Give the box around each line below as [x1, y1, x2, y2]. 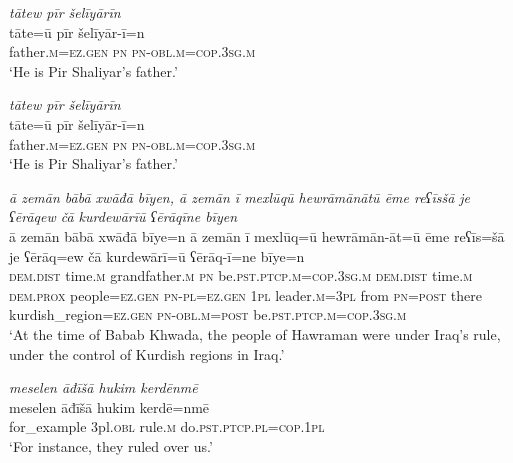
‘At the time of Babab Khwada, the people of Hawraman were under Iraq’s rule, [9, 323, 501, 344]
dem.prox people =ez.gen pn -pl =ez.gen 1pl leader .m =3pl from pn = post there [9, 284, 483, 305]
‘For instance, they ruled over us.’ [9, 435, 213, 456]
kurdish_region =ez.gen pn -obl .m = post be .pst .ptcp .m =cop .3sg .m [9, 304, 407, 325]
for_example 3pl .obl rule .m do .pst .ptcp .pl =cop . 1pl [9, 416, 325, 437]
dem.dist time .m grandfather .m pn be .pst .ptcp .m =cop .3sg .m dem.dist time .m [9, 265, 473, 286]
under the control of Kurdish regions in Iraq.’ [9, 343, 285, 364]
